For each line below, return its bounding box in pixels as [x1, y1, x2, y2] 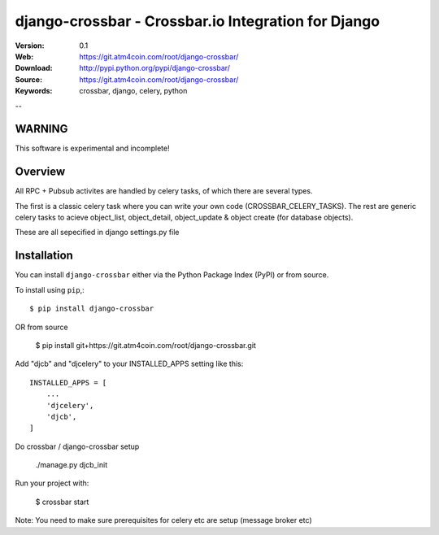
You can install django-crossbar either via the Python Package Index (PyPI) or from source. [15, 270, 329, 280]
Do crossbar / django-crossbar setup [15, 441, 140, 451]
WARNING [15, 122, 68, 136]
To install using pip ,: [15, 285, 85, 294]
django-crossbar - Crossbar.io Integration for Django [15, 12, 380, 30]
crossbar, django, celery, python [79, 86, 188, 96]
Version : [15, 41, 45, 50]
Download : [15, 63, 53, 73]
